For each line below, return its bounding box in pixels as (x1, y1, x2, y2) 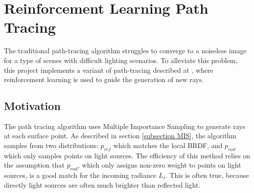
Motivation (4, 98, 61, 113)
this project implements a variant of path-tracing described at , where (4, 64, 213, 75)
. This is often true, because (165, 170, 249, 180)
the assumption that (4, 160, 65, 170)
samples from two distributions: (4, 140, 98, 150)
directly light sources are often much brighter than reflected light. (4, 179, 201, 190)
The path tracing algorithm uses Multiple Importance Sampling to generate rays (4, 121, 246, 131)
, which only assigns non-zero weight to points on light (78, 160, 241, 170)
